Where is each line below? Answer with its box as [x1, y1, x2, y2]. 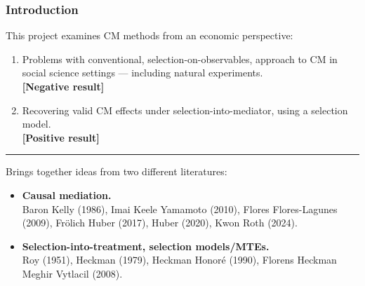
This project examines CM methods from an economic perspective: [6, 28, 293, 43]
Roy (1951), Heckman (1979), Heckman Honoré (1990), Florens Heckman [22, 252, 337, 267]
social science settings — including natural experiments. [22, 65, 263, 80]
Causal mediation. [22, 187, 112, 202]
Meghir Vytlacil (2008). [22, 266, 123, 280]
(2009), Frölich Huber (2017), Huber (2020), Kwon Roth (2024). [22, 215, 298, 230]
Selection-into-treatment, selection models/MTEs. [22, 238, 270, 253]
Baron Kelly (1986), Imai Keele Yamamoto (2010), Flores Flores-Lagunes [22, 201, 338, 216]
